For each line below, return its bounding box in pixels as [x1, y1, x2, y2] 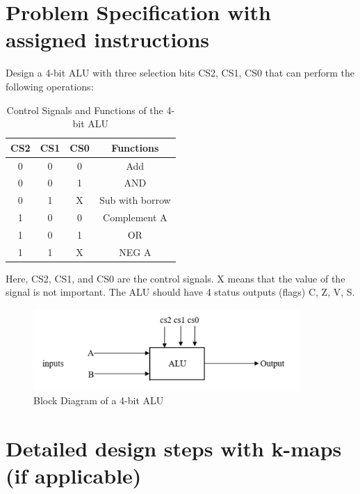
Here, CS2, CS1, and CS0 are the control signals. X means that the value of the [6, 271, 345, 285]
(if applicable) [6, 461, 142, 489]
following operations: [6, 79, 94, 93]
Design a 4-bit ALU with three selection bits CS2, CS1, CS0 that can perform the [6, 65, 354, 80]
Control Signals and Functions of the [6, 102, 163, 117]
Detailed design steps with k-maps [6, 433, 342, 462]
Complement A [103, 210, 167, 225]
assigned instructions [6, 25, 210, 54]
